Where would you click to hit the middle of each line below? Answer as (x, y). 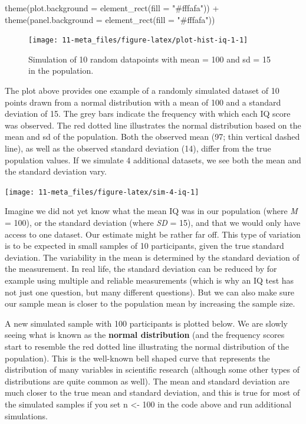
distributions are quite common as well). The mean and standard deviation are (147, 381)
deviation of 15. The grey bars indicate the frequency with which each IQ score (148, 114)
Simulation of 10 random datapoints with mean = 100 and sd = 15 (149, 59)
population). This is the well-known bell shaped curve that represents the (137, 358)
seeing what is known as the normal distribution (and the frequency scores (145, 335)
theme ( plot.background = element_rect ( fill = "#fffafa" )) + (112, 8)
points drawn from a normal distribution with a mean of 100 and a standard (143, 102)
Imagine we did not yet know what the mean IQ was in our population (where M (151, 211)
